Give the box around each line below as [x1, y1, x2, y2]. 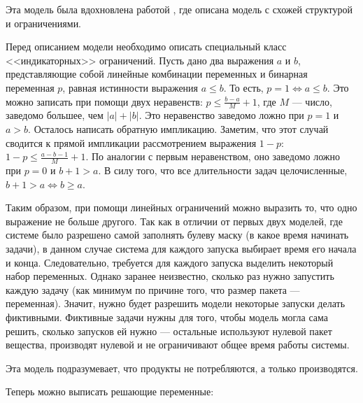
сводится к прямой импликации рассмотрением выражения [6, 135, 257, 150]
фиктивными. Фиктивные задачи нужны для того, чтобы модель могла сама [6, 309, 329, 324]
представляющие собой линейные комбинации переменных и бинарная [6, 66, 308, 81]
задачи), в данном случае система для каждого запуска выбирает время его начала [6, 241, 357, 255]
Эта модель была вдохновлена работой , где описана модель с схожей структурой [6, 2, 353, 16]
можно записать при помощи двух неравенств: [6, 94, 203, 108]
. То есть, [223, 80, 264, 94]
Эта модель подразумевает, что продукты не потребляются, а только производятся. [6, 360, 358, 375]
